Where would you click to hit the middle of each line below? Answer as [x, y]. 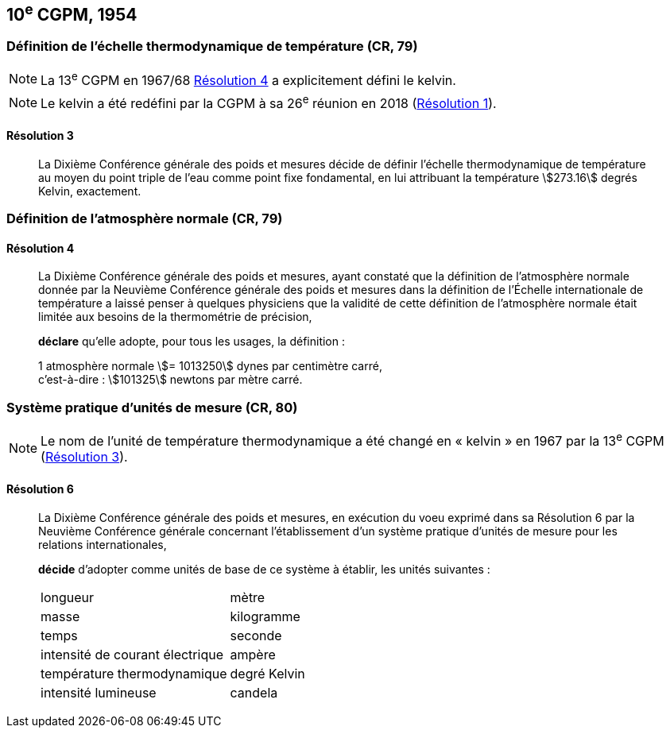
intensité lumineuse [99, 692]
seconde [256, 635]
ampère [253, 654]
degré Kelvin [267, 673]
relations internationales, [103, 544]
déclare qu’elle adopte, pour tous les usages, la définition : [192, 342]
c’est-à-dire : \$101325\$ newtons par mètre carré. [170, 380]
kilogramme [265, 616]
